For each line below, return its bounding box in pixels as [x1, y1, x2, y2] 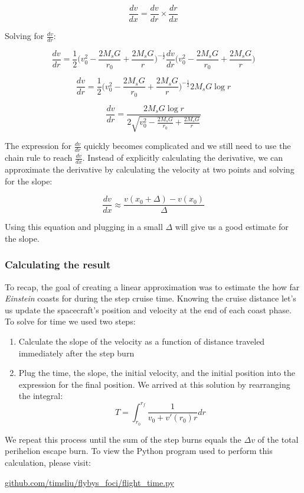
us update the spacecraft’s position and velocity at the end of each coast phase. [5, 303, 292, 316]
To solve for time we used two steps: [5, 315, 136, 327]
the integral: [18, 390, 63, 402]
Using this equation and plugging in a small [5, 220, 163, 233]
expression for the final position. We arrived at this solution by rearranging [18, 378, 290, 390]
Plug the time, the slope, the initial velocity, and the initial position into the [18, 366, 296, 379]
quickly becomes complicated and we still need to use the [84, 140, 291, 152]
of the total [257, 433, 299, 445]
